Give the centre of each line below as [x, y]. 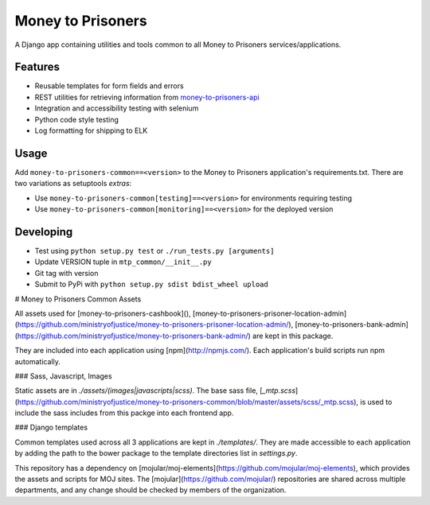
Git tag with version [66, 273]
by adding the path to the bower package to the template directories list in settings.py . [156, 453]
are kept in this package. [293, 336]
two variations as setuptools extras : [73, 184]
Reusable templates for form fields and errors [109, 86]
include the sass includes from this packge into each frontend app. [124, 413]
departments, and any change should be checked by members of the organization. [150, 490]
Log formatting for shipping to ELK [91, 130]
